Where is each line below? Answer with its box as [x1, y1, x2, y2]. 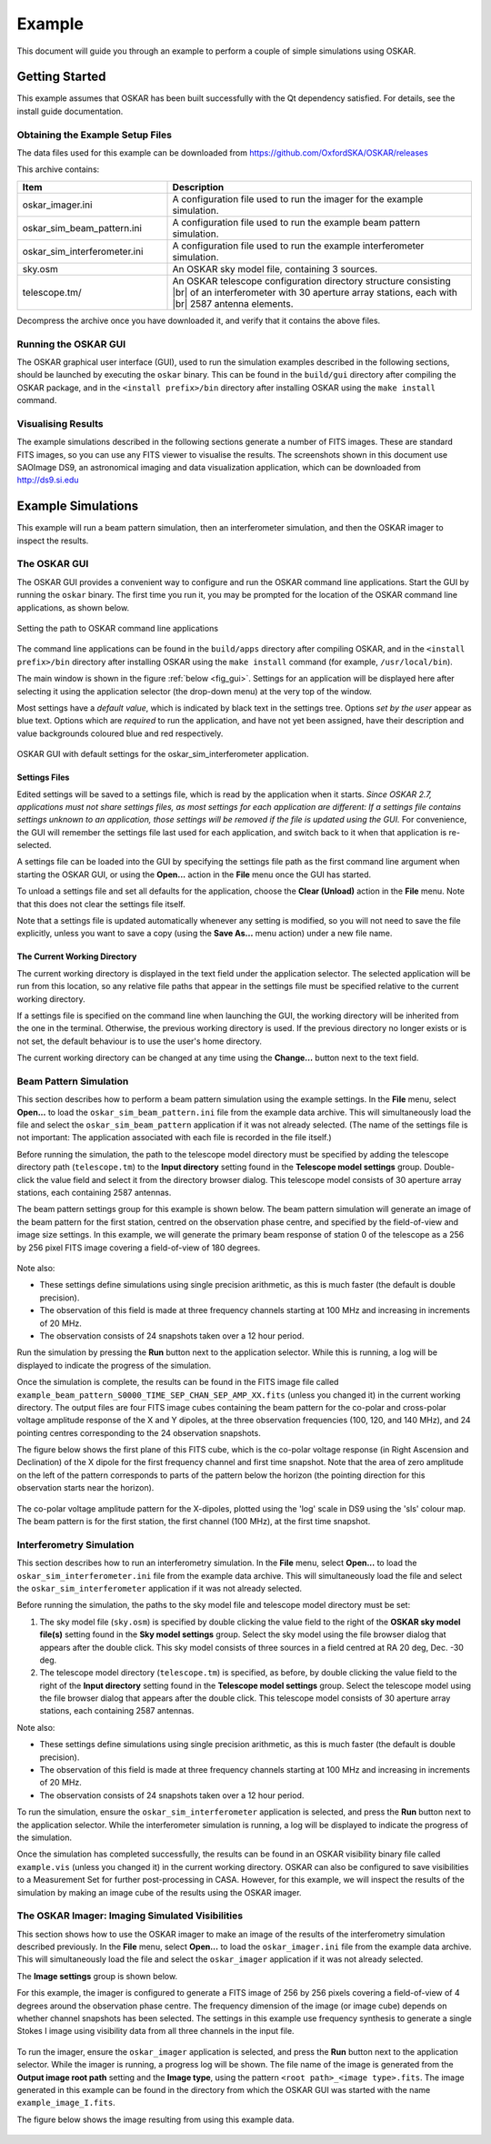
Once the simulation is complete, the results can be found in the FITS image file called [16, 1377, 339, 1388]
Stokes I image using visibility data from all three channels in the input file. [16, 2026, 295, 2037]
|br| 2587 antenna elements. [172, 297, 294, 309]
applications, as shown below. [16, 602, 130, 613]
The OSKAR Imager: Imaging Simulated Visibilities [16, 1909, 244, 1922]
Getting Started [16, 69, 106, 85]
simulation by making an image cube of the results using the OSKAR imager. [16, 1886, 302, 1897]
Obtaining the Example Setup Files [16, 128, 173, 141]
